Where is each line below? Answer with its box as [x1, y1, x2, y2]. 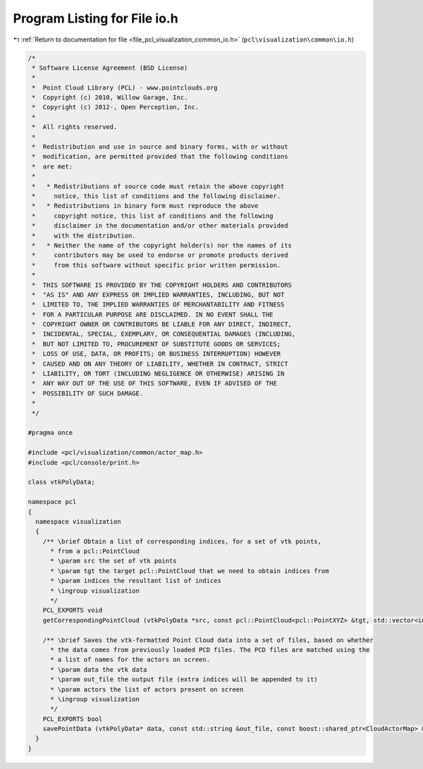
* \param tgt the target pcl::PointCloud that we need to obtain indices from [50, 567, 329, 574]
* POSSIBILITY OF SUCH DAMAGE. [32, 389, 144, 398]
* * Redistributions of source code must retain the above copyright [32, 182, 285, 190]
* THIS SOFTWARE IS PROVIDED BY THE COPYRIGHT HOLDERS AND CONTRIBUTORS [32, 281, 293, 289]
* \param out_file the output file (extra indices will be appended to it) [50, 675, 319, 684]
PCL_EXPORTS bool [42, 715, 103, 722]
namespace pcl [27, 498, 77, 506]
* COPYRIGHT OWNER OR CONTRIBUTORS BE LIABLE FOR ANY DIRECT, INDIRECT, [32, 321, 293, 328]
